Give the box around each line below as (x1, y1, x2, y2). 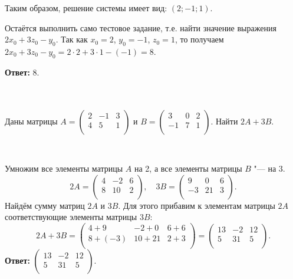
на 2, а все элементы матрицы (134, 162, 242, 175)
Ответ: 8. (5, 65, 39, 78)
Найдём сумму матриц (5, 199, 85, 211)
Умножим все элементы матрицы (5, 162, 123, 175)
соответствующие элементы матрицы (5, 211, 137, 223)
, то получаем (175, 33, 224, 45)
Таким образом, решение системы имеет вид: (5, 2, 167, 14)
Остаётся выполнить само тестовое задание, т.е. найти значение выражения (5, 21, 276, 34)
